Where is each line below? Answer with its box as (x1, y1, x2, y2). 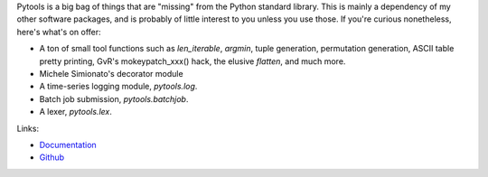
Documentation (39, 139, 97, 150)
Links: (16, 123, 40, 134)
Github (39, 152, 65, 163)
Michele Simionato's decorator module (39, 68, 184, 79)
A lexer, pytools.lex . (39, 107, 112, 117)
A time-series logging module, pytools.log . (39, 81, 198, 92)
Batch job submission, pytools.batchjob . (39, 93, 189, 104)
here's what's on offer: (16, 26, 101, 37)
